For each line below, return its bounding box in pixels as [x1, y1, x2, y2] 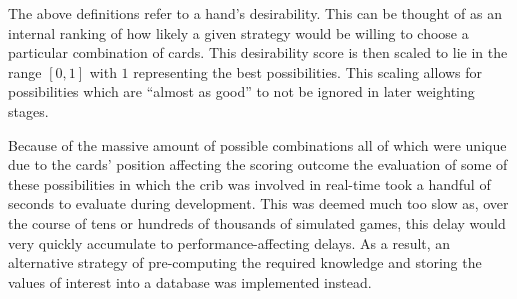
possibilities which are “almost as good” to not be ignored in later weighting [8, 81, 475, 102]
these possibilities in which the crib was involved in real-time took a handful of [8, 173, 491, 194]
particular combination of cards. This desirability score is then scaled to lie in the [8, 42, 508, 63]
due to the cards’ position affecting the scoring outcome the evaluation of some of [8, 154, 508, 175]
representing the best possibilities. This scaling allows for [133, 61, 483, 82]
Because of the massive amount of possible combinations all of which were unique [8, 134, 507, 155]
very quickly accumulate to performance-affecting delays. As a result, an [8, 232, 451, 253]
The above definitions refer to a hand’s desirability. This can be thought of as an [8, 3, 503, 23]
